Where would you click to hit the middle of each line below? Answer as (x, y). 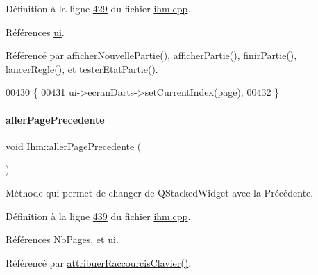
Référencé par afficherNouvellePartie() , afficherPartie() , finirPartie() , (151, 55)
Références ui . (35, 32)
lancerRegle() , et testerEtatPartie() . (82, 68)
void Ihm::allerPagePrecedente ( (74, 145)
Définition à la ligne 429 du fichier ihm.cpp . (98, 8)
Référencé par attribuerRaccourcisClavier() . (99, 262)
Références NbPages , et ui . (62, 239)
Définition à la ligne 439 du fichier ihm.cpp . (98, 216)
